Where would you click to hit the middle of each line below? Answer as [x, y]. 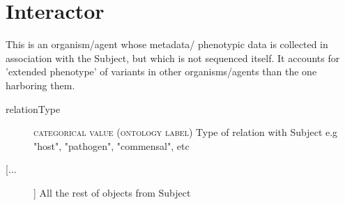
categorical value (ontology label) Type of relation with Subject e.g [186, 132]
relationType [33, 108]
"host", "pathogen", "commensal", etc [112, 145]
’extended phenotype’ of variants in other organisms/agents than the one [161, 71]
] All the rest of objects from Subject [112, 192]
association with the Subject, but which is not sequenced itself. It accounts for [173, 58]
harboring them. [40, 85]
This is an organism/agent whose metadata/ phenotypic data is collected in [167, 44]
